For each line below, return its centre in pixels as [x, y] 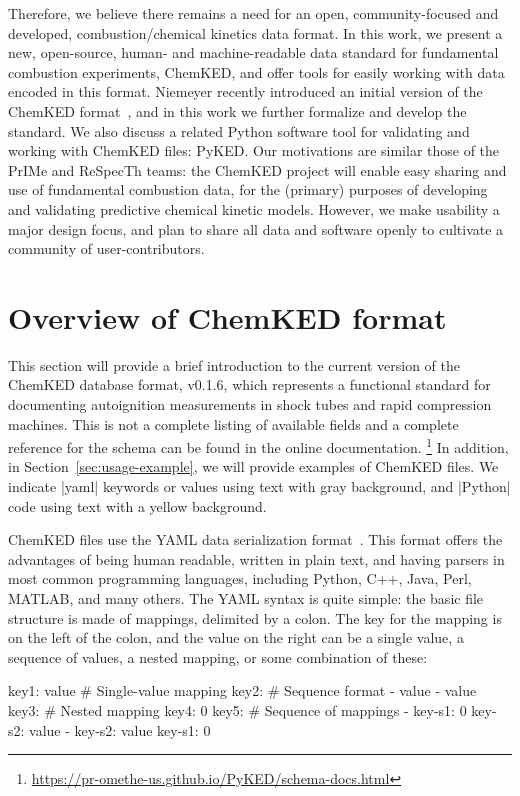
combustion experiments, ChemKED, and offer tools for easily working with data [256, 71]
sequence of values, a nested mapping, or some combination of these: [218, 656]
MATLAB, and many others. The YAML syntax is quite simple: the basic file [246, 598]
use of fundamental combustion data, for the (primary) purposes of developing [248, 189]
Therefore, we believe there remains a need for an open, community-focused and [253, 13]
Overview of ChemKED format [227, 316]
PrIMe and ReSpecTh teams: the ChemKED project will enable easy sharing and [257, 169]
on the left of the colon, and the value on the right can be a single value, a [236, 637]
